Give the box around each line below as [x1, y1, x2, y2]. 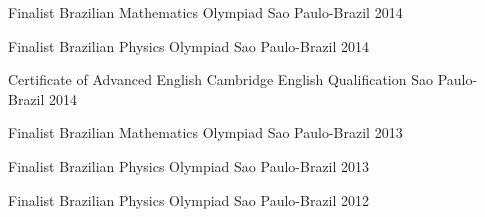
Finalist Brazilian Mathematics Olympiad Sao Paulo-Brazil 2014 [8, 2, 403, 22]
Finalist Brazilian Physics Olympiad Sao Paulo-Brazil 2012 [8, 189, 370, 210]
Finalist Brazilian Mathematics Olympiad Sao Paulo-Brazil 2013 [8, 122, 403, 143]
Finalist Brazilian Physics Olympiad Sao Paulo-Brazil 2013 [8, 155, 370, 176]
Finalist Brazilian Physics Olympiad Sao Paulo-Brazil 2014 [8, 35, 370, 56]
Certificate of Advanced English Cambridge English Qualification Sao [8, 69, 433, 90]
